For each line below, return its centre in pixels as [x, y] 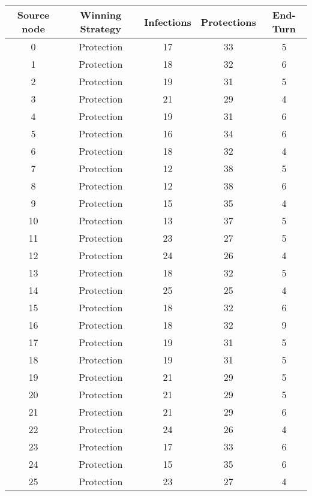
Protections [228, 22]
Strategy [100, 28]
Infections [168, 22]
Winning [101, 15]
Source [33, 15]
